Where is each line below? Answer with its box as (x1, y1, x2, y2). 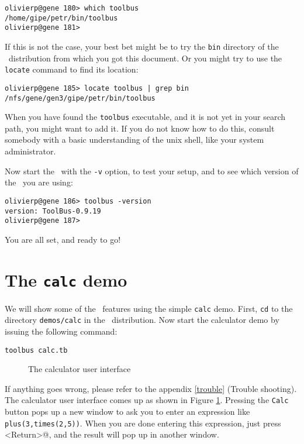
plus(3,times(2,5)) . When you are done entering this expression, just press (5, 417, 281, 429)
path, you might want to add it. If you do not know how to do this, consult (5, 122, 275, 134)
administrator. (5, 145, 56, 157)
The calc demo (5, 267, 127, 291)
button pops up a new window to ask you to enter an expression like (5, 405, 250, 418)
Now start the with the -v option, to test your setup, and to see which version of (5, 164, 299, 177)
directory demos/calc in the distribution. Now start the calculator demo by (5, 314, 279, 326)
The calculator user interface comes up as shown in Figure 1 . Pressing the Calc (5, 394, 289, 406)
